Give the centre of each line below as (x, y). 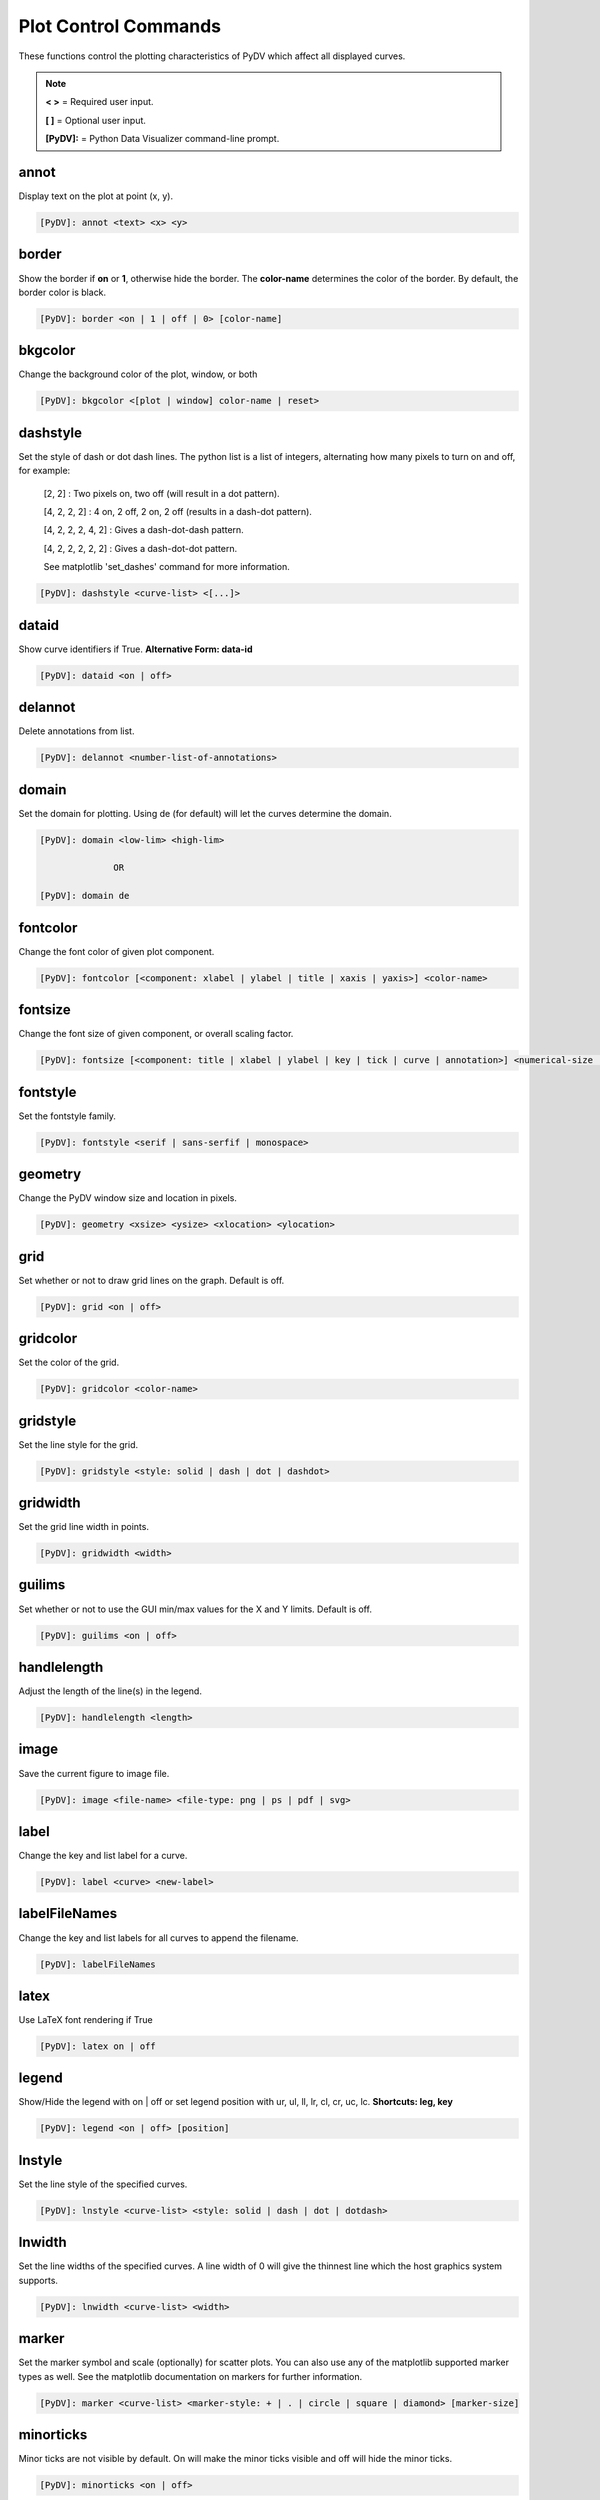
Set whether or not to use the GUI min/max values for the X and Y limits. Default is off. (195, 1609)
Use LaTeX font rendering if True (86, 2019)
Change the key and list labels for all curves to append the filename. (158, 1937)
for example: (44, 471)
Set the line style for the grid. (78, 1444)
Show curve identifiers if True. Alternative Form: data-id (135, 649)
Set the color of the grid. (69, 1362)
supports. (38, 2280)
